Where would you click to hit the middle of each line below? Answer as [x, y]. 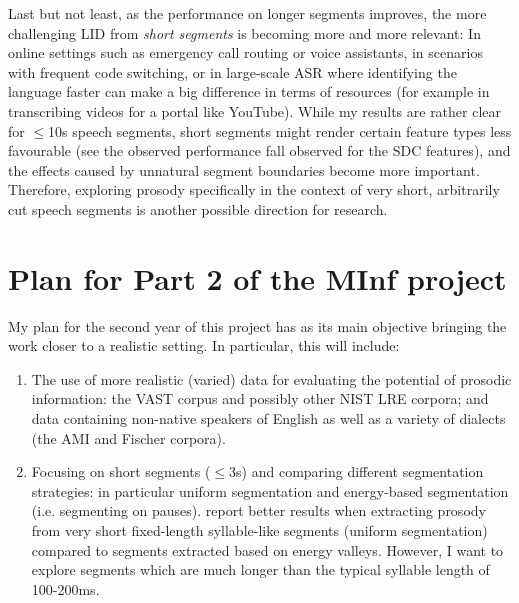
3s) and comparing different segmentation [356, 471]
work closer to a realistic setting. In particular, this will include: [204, 345]
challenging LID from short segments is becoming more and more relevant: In [244, 32]
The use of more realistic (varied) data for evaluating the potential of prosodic [271, 378]
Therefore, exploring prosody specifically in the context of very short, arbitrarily [254, 189]
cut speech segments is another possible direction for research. [198, 208]
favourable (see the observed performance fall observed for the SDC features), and [259, 150]
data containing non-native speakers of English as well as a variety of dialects [268, 418]
